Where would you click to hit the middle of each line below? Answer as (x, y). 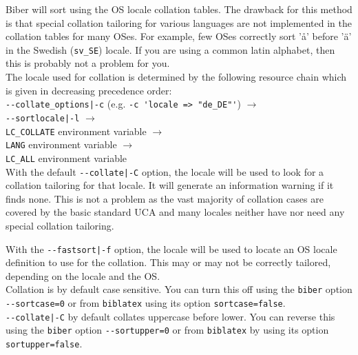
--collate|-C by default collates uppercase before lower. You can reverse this (170, 316)
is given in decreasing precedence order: (89, 90)
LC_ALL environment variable (66, 158)
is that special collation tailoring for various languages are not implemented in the (179, 22)
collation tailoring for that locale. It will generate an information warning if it (170, 185)
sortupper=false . (44, 343)
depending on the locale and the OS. (83, 275)
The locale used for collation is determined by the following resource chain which (176, 77)
